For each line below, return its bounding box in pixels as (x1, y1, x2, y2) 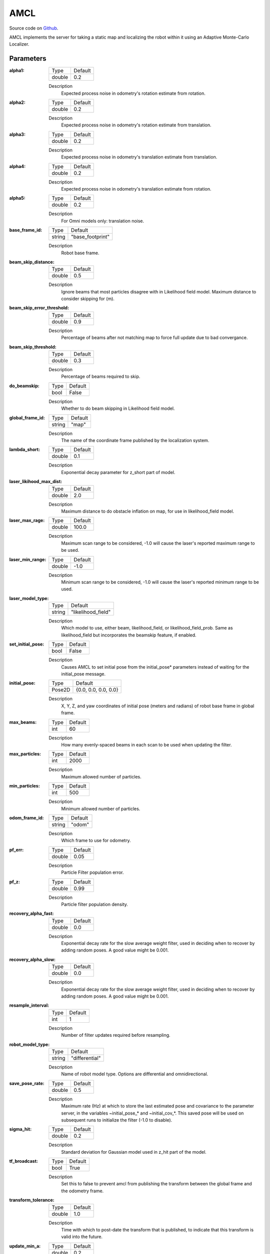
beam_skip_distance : (9, 259, 54, 265)
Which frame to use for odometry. (61, 838, 131, 844)
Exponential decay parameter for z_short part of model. (61, 469, 175, 475)
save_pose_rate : (9, 1080, 44, 1086)
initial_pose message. (61, 671, 106, 677)
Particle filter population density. (61, 901, 128, 907)
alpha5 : (9, 195, 25, 201)
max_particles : (9, 751, 41, 757)
